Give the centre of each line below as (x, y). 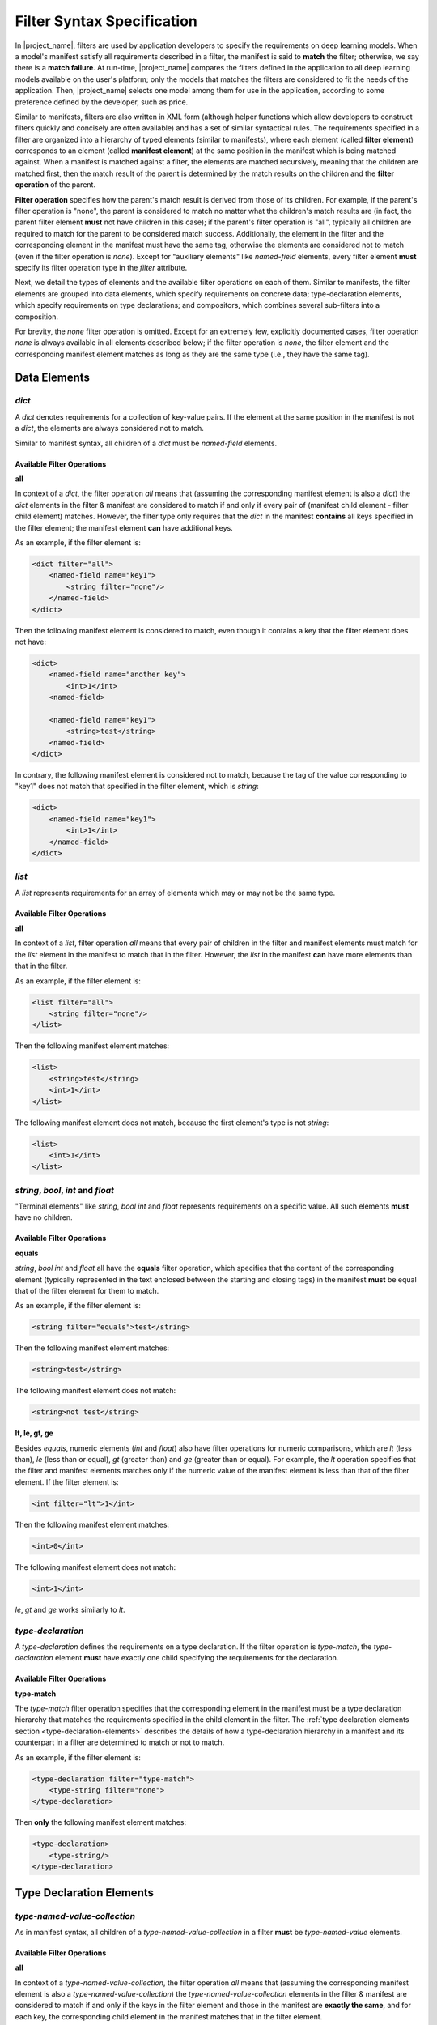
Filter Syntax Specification (106, 21)
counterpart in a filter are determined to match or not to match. (120, 1742)
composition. (37, 317)
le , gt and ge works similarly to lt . (70, 1609)
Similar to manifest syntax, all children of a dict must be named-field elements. (146, 443)
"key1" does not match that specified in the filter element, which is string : (137, 787)
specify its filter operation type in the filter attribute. (101, 267)
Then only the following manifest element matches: (100, 1823)
